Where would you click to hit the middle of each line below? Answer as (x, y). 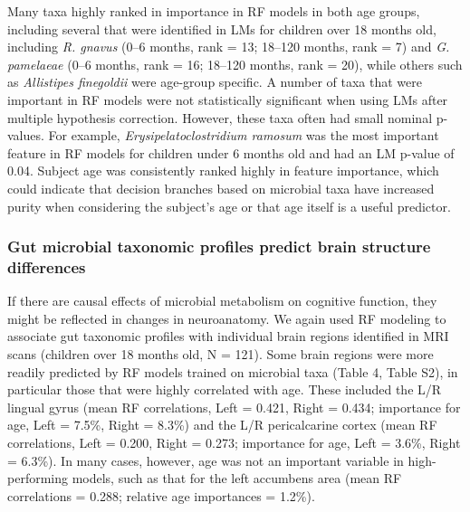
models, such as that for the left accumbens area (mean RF (237, 478)
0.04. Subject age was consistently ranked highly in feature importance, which (223, 171)
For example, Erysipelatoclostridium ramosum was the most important (244, 135)
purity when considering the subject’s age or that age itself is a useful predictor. (229, 206)
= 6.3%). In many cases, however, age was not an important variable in (206, 460)
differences (47, 266)
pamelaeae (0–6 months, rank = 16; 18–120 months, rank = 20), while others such (235, 64)
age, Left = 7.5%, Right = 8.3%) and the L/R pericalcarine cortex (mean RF (222, 425)
